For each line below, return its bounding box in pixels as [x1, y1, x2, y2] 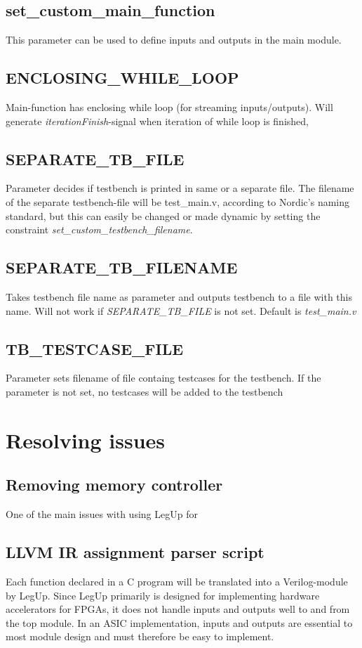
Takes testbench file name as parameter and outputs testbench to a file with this [6, 289, 353, 304]
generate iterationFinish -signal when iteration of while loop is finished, [6, 113, 309, 128]
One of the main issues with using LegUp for [6, 507, 198, 521]
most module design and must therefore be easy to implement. [6, 629, 274, 644]
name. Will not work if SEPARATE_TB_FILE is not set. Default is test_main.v [6, 303, 356, 318]
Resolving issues [6, 425, 166, 454]
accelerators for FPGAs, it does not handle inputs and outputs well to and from [6, 602, 350, 616]
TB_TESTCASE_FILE [6, 337, 184, 359]
